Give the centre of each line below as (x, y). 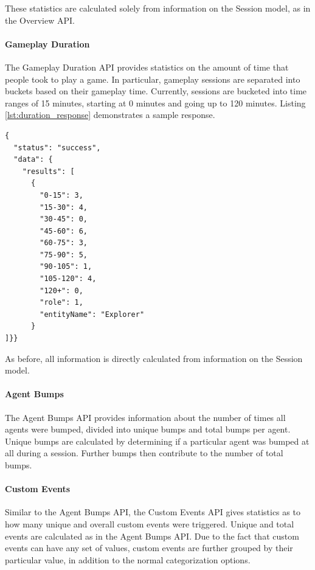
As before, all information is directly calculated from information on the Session (154, 358)
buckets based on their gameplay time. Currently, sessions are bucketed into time (156, 91)
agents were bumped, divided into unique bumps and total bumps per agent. (148, 429)
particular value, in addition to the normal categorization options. (128, 559)
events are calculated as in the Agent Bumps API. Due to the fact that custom (152, 536)
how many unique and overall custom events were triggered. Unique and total (150, 523)
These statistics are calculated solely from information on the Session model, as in (158, 8)
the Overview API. (40, 20)
